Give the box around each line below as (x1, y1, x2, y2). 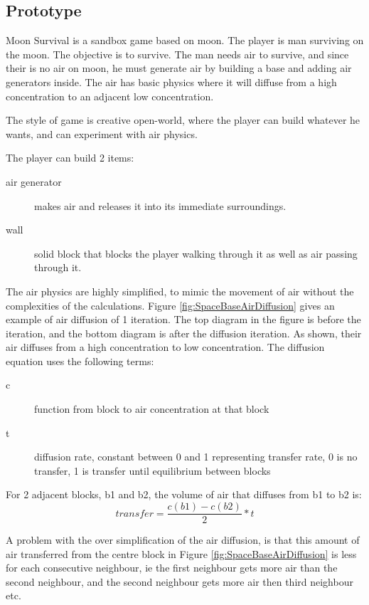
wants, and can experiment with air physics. (6, 126, 198, 141)
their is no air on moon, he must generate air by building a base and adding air (6, 60, 352, 75)
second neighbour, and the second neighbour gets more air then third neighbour (6, 574, 353, 589)
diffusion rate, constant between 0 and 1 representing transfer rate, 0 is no (34, 449, 358, 464)
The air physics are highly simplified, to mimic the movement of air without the (6, 283, 354, 298)
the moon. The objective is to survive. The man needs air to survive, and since (6, 46, 349, 61)
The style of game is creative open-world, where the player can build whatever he (6, 112, 360, 127)
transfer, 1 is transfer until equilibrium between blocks (34, 463, 271, 478)
